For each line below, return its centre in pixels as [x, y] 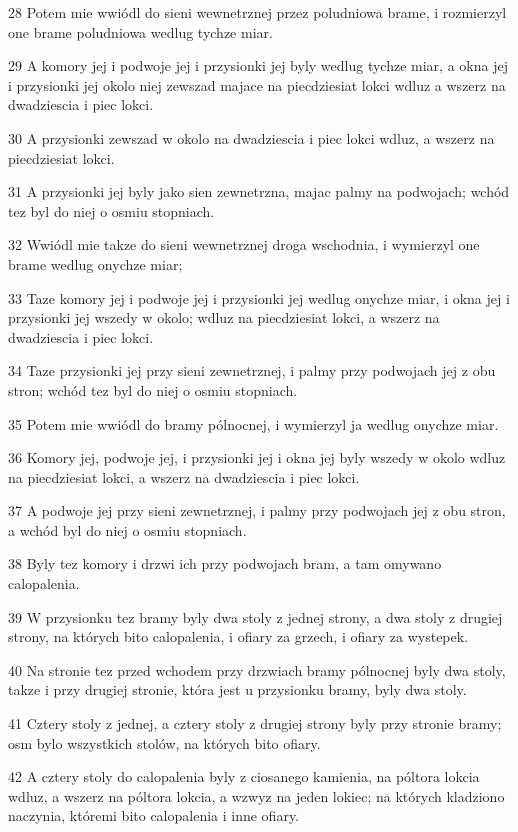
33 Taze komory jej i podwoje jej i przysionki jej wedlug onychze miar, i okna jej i [259, 297]
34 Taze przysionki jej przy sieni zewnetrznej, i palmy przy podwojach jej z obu [252, 370]
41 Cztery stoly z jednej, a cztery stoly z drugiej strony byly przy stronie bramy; [255, 723]
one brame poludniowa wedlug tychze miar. [140, 31]
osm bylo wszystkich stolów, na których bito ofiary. [164, 742]
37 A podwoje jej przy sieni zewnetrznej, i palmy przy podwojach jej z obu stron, [257, 510]
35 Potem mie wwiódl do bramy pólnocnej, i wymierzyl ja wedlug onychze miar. [253, 423]
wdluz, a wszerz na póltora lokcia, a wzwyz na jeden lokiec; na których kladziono [256, 795]
